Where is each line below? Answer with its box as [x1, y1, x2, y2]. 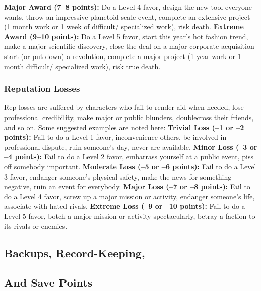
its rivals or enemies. [4, 220, 68, 231]
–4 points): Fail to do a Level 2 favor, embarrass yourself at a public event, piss [4, 151, 253, 162]
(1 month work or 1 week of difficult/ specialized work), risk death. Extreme [4, 21, 244, 32]
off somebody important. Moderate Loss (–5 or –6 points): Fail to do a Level [4, 161, 256, 171]
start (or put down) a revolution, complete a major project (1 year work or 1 [4, 50, 241, 61]
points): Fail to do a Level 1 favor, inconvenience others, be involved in [4, 132, 227, 142]
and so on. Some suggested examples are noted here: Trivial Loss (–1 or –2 [4, 122, 244, 132]
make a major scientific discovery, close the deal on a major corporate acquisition [4, 41, 254, 51]
